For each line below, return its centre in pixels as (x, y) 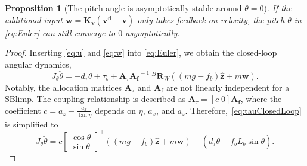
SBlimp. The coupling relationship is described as (95, 99)
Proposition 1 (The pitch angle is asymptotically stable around (123, 8)
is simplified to (32, 124)
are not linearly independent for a (228, 87)
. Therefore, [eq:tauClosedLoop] (243, 110)
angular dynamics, (38, 64)
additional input (34, 19)
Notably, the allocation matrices (63, 87)
